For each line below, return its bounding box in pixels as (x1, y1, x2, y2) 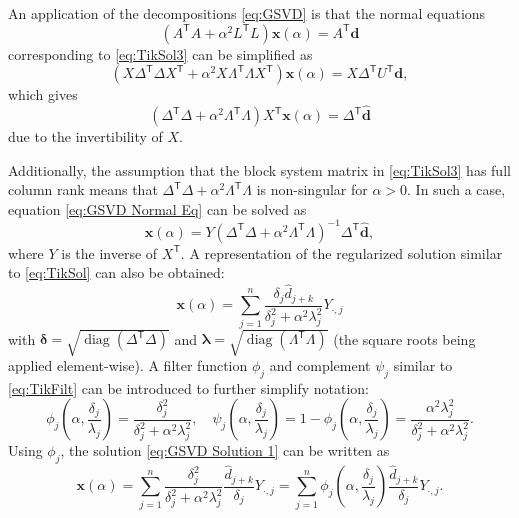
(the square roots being (333, 328, 476, 349)
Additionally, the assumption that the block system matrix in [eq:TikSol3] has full (8, 159, 511, 180)
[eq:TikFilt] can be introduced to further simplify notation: (8, 377, 369, 398)
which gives (8, 84, 78, 105)
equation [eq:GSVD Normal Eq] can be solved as (8, 198, 307, 219)
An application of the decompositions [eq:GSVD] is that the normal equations (8, 3, 486, 23)
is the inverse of (61, 242, 158, 263)
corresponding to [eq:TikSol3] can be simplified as (8, 43, 313, 64)
